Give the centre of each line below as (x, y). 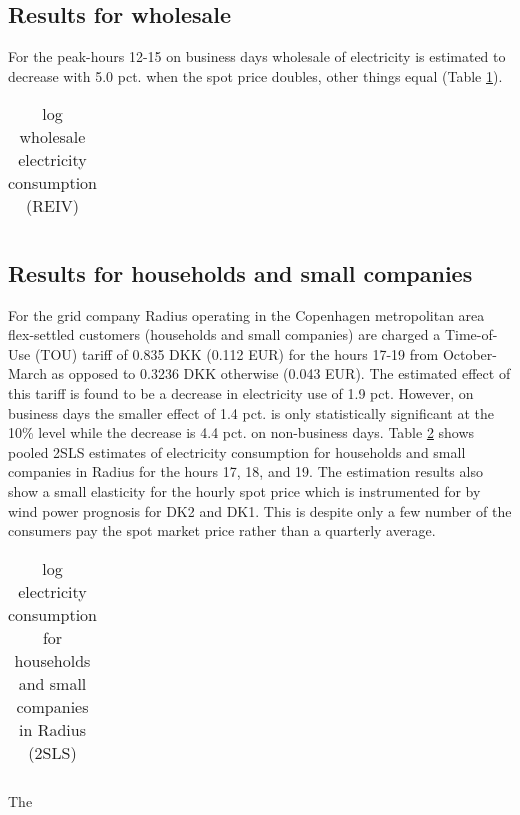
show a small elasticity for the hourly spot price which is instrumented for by (244, 490)
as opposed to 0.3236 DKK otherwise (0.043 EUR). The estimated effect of (281, 373)
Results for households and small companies (240, 272)
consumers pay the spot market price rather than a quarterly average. (222, 530)
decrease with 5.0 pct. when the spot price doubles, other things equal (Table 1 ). (255, 75)
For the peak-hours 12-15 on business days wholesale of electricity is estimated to (257, 56)
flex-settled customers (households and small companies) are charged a (224, 334)
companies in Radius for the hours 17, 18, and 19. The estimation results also (245, 471)
